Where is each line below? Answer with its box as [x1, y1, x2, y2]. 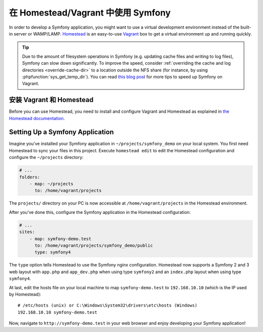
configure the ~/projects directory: [9, 155, 84, 160]
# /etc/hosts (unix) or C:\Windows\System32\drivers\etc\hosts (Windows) [18, 303, 198, 308]
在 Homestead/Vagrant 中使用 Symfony [9, 7, 171, 18]
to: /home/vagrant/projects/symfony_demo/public [35, 243, 153, 248]
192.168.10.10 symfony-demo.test [18, 309, 97, 315]
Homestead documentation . [9, 115, 65, 121]
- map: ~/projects [29, 181, 74, 187]
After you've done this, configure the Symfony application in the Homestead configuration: [9, 209, 191, 215]
